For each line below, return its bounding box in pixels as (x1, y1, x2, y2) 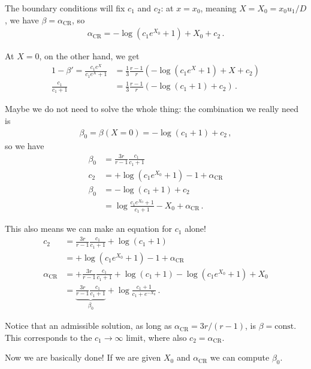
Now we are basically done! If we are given (5, 351, 161, 364)
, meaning (200, 2, 237, 14)
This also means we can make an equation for (5, 222, 173, 235)
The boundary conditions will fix (5, 2, 125, 14)
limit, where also (126, 331, 187, 343)
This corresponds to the (5, 331, 92, 343)
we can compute (210, 351, 270, 364)
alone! (185, 222, 206, 235)
